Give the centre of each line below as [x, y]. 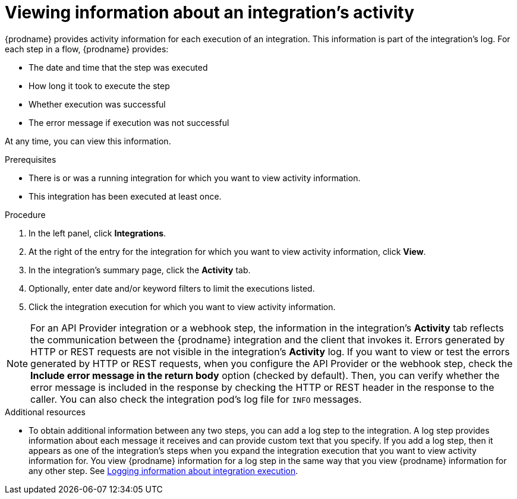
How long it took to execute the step [99, 86]
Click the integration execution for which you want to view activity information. [182, 307]
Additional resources [45, 412]
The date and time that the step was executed [118, 67]
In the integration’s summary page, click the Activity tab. [140, 270]
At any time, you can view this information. [88, 141]
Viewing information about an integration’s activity [210, 12]
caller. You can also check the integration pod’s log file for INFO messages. [196, 399]
